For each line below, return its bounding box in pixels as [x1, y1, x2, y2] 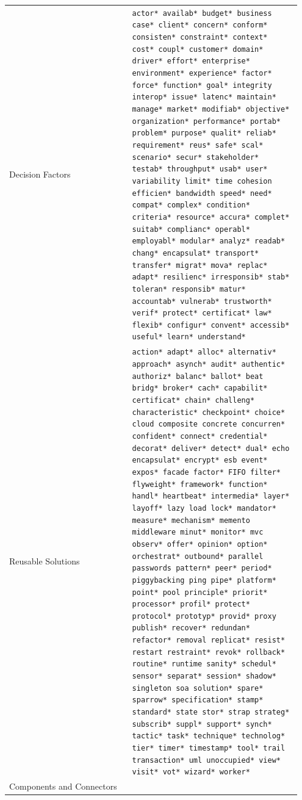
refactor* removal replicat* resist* [132, 636, 286, 645]
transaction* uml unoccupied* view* [132, 755, 281, 765]
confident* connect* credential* [132, 431, 268, 441]
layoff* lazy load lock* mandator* [132, 503, 276, 513]
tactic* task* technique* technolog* [132, 732, 286, 741]
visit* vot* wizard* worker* [132, 768, 250, 777]
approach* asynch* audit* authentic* [132, 360, 286, 369]
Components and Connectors [9, 780, 117, 793]
